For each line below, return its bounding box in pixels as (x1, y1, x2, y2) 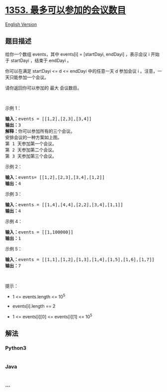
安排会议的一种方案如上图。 (5, 134, 62, 140)
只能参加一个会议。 (9, 74, 49, 80)
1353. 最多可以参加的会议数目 (5, 4, 126, 16)
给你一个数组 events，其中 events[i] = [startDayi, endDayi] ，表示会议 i (5, 51, 150, 57)
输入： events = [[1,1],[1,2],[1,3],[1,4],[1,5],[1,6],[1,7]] (5, 257, 155, 262)
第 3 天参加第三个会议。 (5, 153, 57, 159)
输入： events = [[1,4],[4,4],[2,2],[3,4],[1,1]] (5, 202, 123, 207)
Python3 (5, 345, 26, 352)
